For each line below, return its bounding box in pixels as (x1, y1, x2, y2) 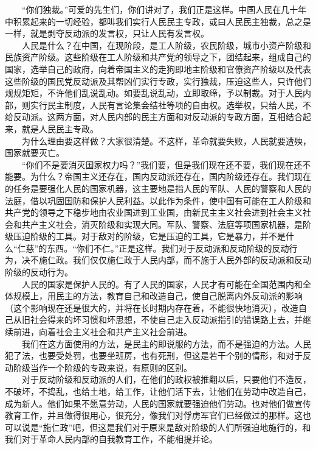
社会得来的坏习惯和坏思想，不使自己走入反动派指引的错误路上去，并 (30, 313, 303, 326)
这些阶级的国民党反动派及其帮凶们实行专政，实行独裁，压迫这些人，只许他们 (5, 74, 311, 87)
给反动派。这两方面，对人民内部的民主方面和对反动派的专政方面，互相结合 (5, 110, 303, 123)
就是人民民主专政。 (21, 122, 98, 135)
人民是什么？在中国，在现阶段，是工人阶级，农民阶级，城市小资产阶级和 (21, 38, 311, 51)
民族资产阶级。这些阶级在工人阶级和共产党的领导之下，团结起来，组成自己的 (5, 51, 311, 63)
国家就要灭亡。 (5, 146, 64, 159)
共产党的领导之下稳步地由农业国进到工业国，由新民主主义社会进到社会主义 (5, 206, 303, 219)
